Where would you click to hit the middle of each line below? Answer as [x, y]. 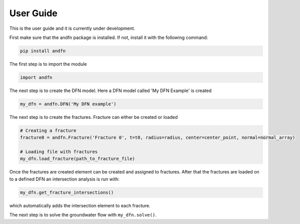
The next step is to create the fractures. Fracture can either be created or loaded [94, 117]
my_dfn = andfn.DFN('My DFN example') [68, 104]
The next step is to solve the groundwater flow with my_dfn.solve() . [83, 215]
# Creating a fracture [48, 130]
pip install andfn [43, 51]
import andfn [36, 77]
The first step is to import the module [48, 64]
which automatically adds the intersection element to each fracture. [80, 205]
